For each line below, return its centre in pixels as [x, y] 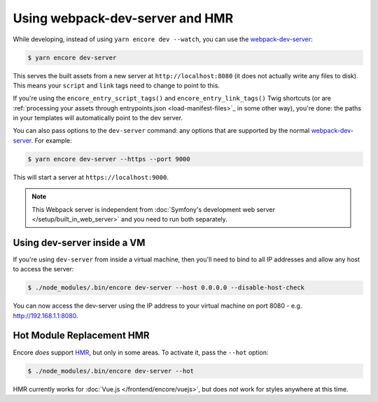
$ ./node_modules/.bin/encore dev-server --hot [111, 371]
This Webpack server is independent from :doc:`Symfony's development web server [154, 209]
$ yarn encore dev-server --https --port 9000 [109, 159]
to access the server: [43, 269]
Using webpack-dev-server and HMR [123, 18]
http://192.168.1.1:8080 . [45, 315]
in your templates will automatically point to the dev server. [98, 118]
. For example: [52, 141]
